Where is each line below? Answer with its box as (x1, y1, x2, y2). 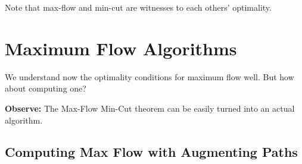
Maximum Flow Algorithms (5, 36, 237, 60)
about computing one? (5, 82, 86, 94)
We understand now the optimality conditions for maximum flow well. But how (5, 70, 294, 83)
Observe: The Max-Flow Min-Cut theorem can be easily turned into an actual (5, 102, 295, 114)
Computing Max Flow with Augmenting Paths (5, 143, 298, 161)
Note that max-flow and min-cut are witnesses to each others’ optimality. (5, 1, 272, 13)
